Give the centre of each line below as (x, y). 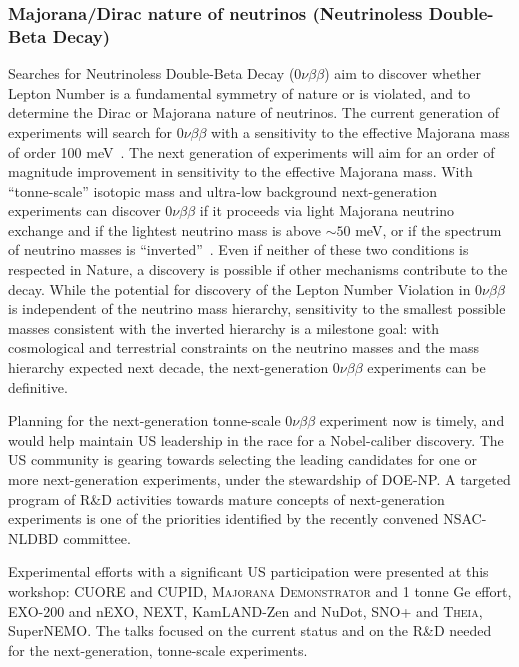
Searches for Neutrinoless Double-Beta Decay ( (151, 73)
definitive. (38, 386)
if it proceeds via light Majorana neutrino (326, 210)
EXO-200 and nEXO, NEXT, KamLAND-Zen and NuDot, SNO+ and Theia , (245, 610)
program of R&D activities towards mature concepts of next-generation (226, 498)
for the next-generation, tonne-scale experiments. (158, 649)
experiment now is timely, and (412, 420)
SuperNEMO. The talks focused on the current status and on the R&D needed (250, 630)
